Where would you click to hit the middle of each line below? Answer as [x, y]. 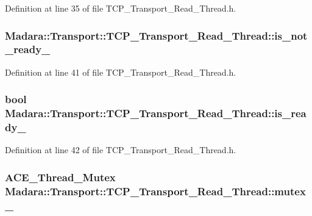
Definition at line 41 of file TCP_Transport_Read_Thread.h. [121, 72]
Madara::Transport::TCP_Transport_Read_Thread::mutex [155, 191]
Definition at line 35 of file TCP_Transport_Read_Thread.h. [121, 8]
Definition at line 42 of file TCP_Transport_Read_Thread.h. [121, 150]
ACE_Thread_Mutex [60, 177]
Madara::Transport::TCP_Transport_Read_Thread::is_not [156, 35]
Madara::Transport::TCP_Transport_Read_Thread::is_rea [156, 113]
